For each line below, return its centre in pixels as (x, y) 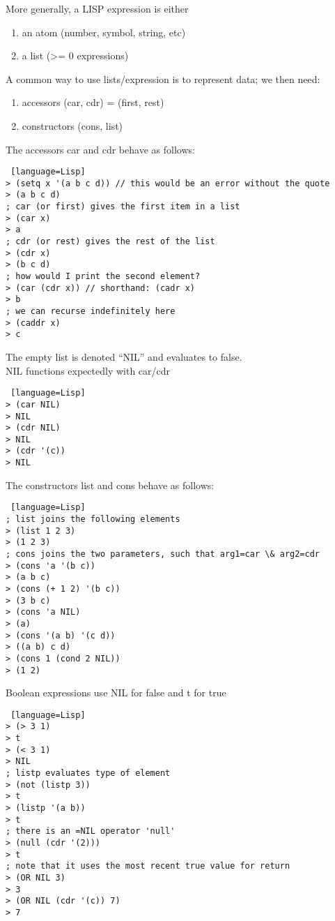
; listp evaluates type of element (88, 773)
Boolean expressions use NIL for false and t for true (116, 692)
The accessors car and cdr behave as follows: (100, 149)
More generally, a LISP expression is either (97, 8)
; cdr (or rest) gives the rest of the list (110, 242)
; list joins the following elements (93, 519)
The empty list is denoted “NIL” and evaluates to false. (124, 357)
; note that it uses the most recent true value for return (148, 866)
